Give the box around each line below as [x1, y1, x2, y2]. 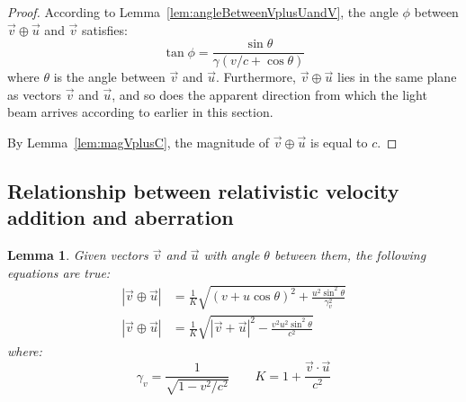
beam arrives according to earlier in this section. [7, 103, 273, 121]
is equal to [309, 133, 368, 152]
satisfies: [82, 20, 128, 39]
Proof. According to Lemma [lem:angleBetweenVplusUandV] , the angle [7, 3, 399, 21]
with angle [203, 246, 260, 264]
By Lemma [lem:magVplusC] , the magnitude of [7, 133, 269, 152]
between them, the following [273, 246, 426, 264]
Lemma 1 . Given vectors [7, 246, 148, 264]
